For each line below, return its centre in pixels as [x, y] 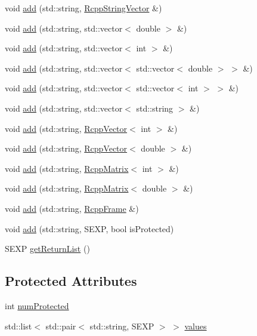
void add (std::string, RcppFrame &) [72, 208]
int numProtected [37, 305]
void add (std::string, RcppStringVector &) [83, 8]
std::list [18, 326]
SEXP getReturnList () [47, 249]
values [196, 326]
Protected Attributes [71, 281]
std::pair [61, 326]
